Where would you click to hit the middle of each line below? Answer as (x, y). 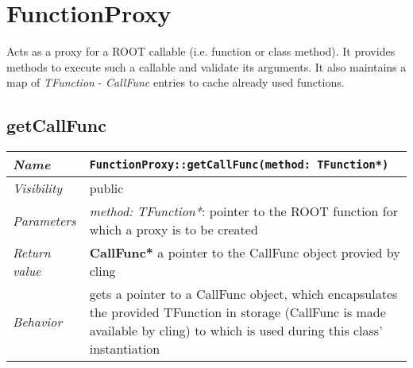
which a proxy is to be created (174, 230)
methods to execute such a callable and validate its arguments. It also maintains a (206, 66)
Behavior (38, 321)
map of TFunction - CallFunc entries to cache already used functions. (176, 82)
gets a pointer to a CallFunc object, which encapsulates (243, 294)
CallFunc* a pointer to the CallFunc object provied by (245, 253)
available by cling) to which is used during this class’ (236, 331)
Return (32, 253)
